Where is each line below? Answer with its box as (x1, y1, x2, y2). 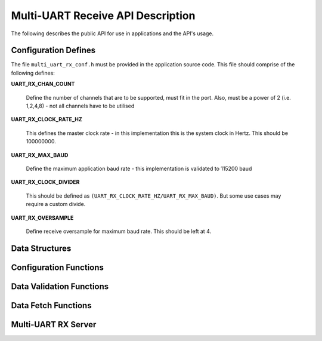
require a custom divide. (26, 201, 86, 208)
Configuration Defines (11, 45, 96, 56)
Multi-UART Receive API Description (11, 9, 196, 22)
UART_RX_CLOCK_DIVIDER (11, 179, 80, 186)
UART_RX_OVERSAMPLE (11, 214, 74, 221)
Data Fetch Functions (11, 300, 92, 311)
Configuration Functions (11, 262, 104, 272)
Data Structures (11, 243, 72, 253)
